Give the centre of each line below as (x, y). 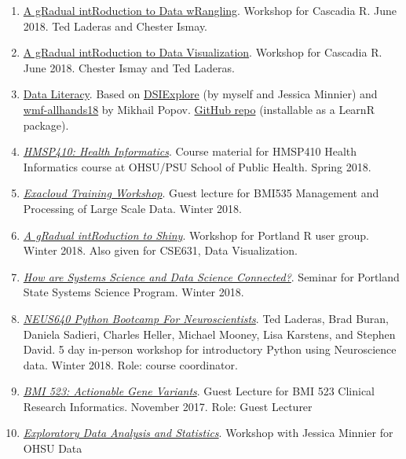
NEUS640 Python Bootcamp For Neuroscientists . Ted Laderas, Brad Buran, (206, 318)
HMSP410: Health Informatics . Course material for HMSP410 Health (190, 151)
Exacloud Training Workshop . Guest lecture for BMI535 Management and (201, 193)
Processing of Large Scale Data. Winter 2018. (132, 208)
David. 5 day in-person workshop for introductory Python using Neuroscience (210, 349)
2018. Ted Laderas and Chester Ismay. (115, 26)
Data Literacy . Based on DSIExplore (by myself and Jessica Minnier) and (200, 94)
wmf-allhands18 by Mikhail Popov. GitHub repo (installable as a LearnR (199, 109)
